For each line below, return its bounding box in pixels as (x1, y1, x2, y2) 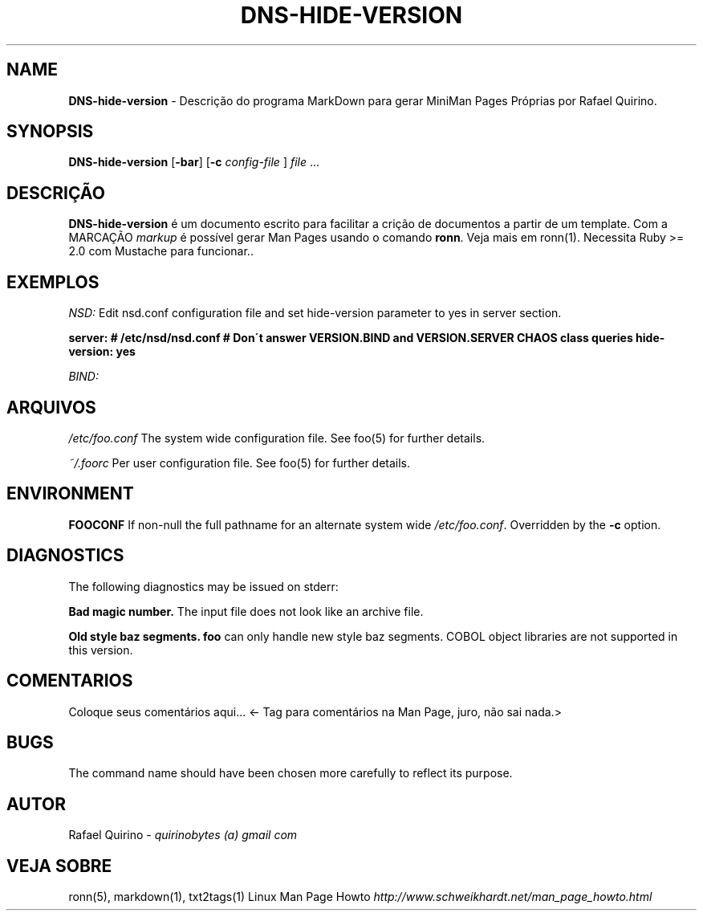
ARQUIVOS (6, 397, 96, 418)
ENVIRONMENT (6, 483, 134, 504)
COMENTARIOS (6, 670, 133, 691)
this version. (68, 642, 133, 657)
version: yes (68, 344, 136, 359)
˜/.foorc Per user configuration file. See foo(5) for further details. (68, 455, 411, 470)
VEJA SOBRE (6, 855, 112, 876)
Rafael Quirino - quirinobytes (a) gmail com (68, 828, 298, 842)
